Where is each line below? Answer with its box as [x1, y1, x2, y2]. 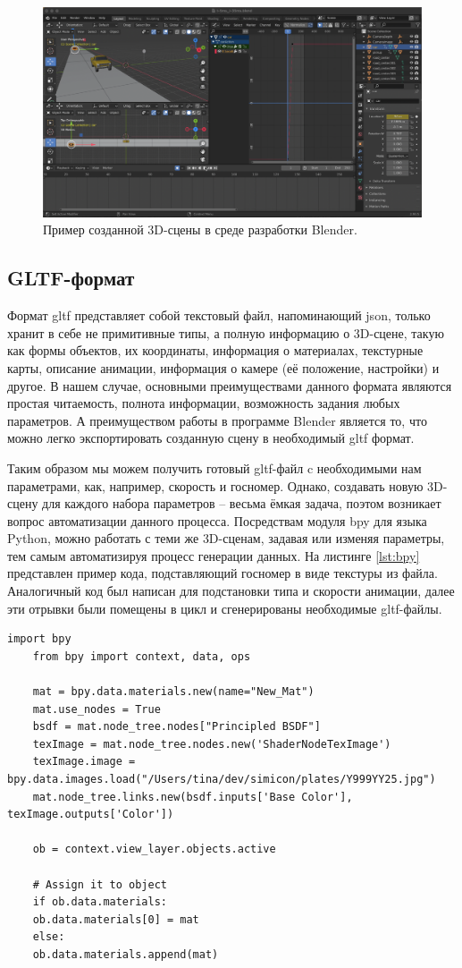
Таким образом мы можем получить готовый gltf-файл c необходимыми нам [7, 458, 422, 477]
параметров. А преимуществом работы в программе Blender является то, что [7, 411, 427, 429]
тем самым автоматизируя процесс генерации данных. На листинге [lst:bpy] [7, 546, 420, 565]
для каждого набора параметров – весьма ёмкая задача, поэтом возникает [42, 494, 441, 513]
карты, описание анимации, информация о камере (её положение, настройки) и [7, 358, 440, 377]
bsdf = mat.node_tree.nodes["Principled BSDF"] [32, 720, 321, 734]
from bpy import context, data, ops [32, 650, 251, 663]
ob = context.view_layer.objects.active [32, 843, 276, 856]
